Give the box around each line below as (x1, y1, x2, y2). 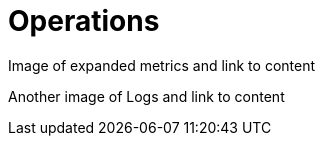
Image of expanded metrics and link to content (8, 56, 316, 74)
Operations (8, 4, 160, 38)
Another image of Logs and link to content (8, 87, 285, 105)
